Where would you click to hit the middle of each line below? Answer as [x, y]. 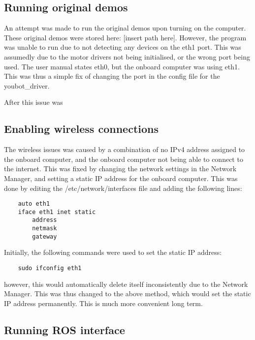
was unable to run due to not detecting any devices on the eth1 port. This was [123, 47]
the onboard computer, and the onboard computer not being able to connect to [124, 159]
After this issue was [33, 102]
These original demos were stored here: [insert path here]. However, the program [125, 37]
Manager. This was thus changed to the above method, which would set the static [127, 294]
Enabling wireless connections [81, 129]
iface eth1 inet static [57, 212]
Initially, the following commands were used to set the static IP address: [113, 252]
